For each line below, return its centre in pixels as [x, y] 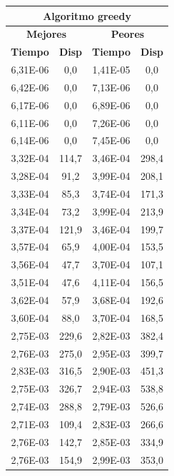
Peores [128, 34]
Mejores [47, 34]
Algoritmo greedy [87, 15]
